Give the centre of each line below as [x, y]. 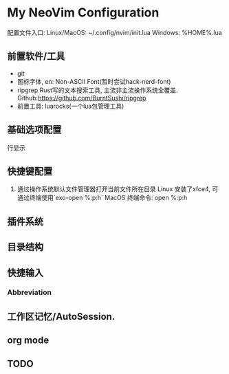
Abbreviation [29, 292]
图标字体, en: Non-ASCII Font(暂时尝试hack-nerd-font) [94, 81]
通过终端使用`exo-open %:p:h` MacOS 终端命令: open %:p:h [102, 198]
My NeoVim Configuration [83, 13]
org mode [28, 341]
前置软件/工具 [36, 56]
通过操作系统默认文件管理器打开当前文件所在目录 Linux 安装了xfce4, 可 [118, 189]
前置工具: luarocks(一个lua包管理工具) [70, 106]
